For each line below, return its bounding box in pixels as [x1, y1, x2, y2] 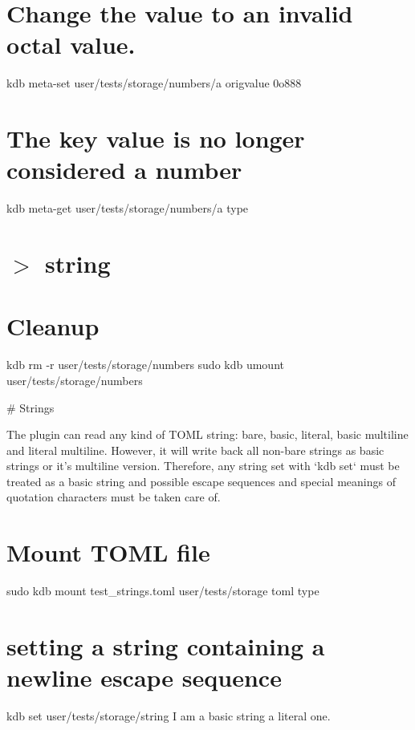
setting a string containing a [6, 629, 325, 662]
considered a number [6, 153, 242, 186]
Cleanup [6, 310, 100, 343]
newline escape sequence [6, 661, 282, 694]
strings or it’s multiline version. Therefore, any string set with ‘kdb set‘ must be [6, 457, 400, 474]
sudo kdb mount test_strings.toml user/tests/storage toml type [6, 582, 319, 599]
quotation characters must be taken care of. [6, 489, 221, 505]
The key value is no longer [6, 122, 305, 155]
